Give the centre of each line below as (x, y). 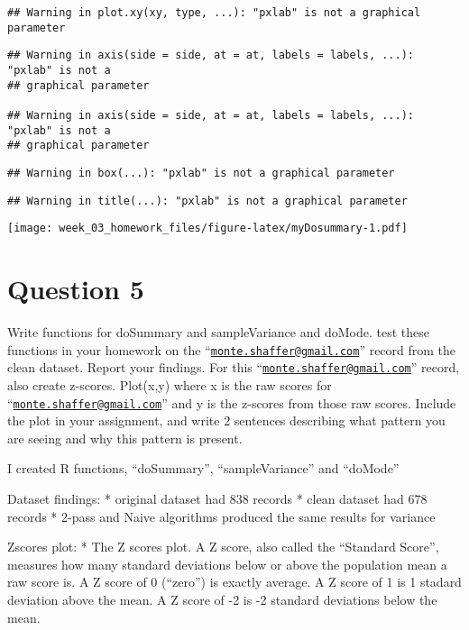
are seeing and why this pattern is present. (125, 438)
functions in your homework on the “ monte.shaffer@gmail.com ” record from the (232, 349)
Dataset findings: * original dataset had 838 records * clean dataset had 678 (217, 498)
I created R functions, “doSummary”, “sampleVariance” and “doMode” (203, 468)
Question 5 (76, 289)
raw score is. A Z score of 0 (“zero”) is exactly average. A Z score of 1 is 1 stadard (234, 582)
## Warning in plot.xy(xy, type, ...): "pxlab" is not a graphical (214, 13)
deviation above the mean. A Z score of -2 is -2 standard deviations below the (222, 599)
